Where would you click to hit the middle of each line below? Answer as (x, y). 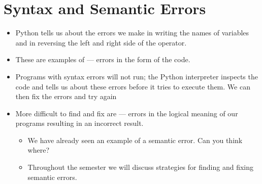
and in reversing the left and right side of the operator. (101, 42)
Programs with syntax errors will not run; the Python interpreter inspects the (137, 76)
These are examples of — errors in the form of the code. (103, 59)
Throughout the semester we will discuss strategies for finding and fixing (141, 167)
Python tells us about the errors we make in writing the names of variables (132, 33)
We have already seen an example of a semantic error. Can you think (135, 140)
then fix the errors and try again (66, 96)
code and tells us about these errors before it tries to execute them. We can (133, 86)
